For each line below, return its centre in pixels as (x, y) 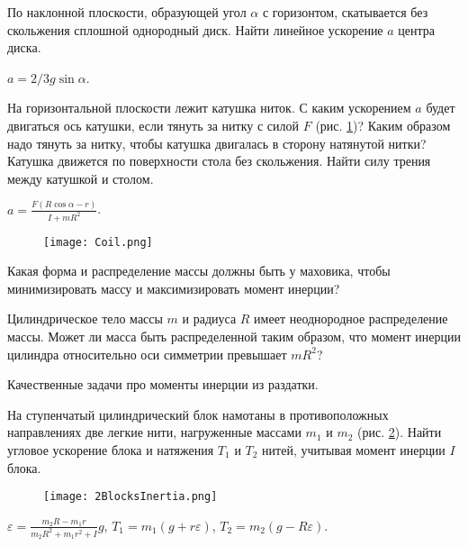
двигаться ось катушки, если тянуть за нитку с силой (153, 125)
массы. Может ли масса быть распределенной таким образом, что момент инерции (234, 336)
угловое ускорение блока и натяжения (111, 449)
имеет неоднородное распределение (351, 318)
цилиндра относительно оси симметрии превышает (147, 354)
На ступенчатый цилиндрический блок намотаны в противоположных (198, 414)
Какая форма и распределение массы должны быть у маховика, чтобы (199, 271)
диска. (24, 47)
